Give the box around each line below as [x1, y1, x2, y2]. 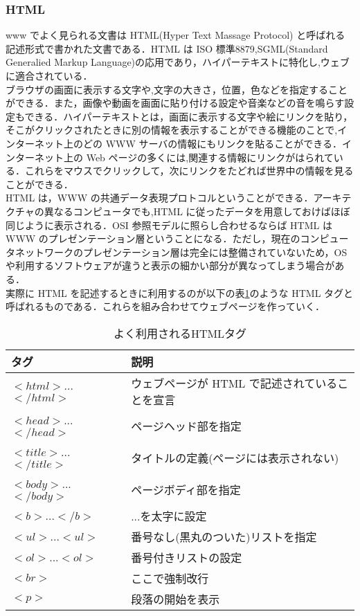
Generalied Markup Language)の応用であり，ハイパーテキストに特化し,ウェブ [6, 55, 350, 69]
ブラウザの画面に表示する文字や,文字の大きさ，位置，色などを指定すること [6, 82, 348, 96]
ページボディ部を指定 [131, 481, 241, 498]
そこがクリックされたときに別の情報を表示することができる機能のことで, [6, 123, 338, 137]
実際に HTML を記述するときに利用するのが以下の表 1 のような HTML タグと [6, 285, 354, 300]
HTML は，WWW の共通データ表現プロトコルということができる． [6, 190, 314, 205]
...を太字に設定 [131, 507, 207, 524]
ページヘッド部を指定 [131, 417, 242, 434]
